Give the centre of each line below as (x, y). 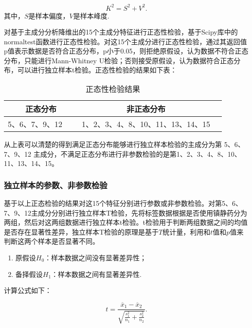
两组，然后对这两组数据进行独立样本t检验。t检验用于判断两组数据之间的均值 (126, 222)
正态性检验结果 (113, 89)
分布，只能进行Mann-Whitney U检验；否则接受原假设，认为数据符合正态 (119, 60)
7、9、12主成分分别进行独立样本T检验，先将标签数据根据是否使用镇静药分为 (126, 212)
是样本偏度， (49, 15)
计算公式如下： (28, 290)
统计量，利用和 (187, 231)
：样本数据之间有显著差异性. (97, 274)
